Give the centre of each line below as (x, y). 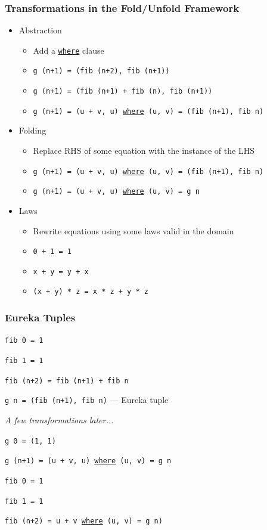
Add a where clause (69, 50)
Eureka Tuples (40, 317)
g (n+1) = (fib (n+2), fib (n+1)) (101, 71)
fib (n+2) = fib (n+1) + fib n (67, 381)
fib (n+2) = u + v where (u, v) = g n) (84, 521)
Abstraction (40, 30)
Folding (32, 130)
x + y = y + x (61, 272)
